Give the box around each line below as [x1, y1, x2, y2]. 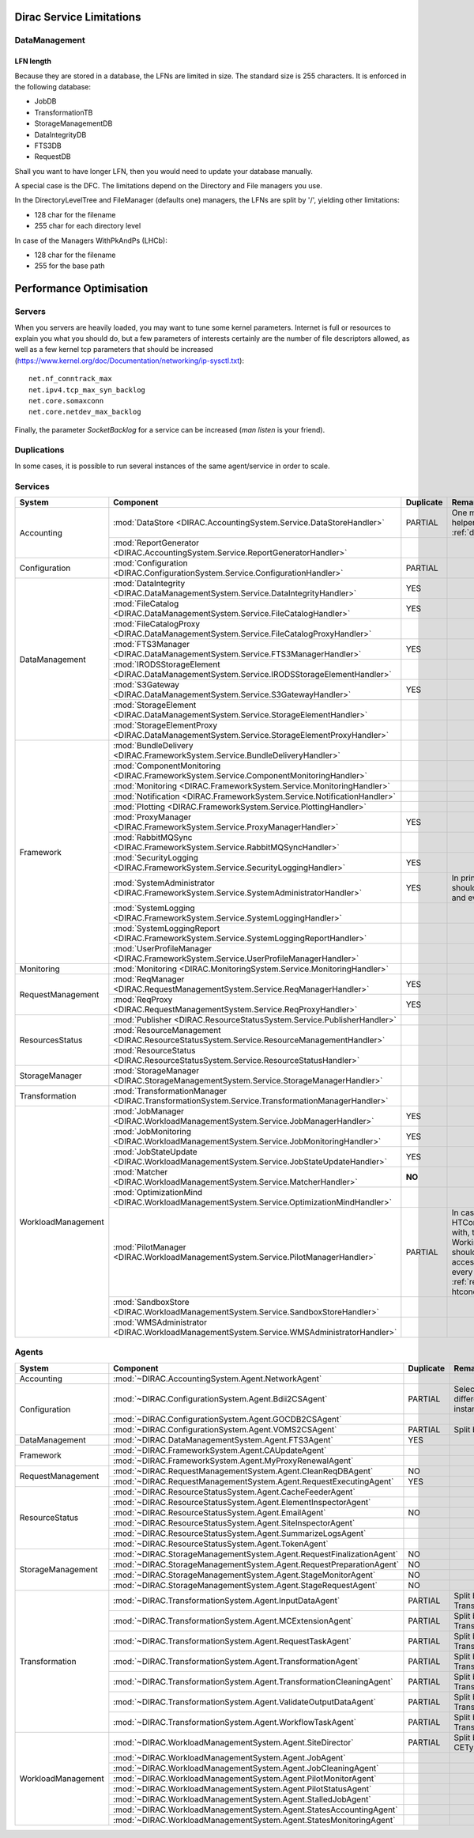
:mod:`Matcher [113, 1167, 168, 1178]
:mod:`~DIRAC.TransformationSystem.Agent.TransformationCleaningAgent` [113, 1676, 393, 1687]
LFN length [14, 56, 51, 66]
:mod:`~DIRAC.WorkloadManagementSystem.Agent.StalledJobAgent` [113, 1794, 371, 1805]
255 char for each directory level [34, 221, 141, 231]
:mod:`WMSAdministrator [113, 1317, 207, 1328]
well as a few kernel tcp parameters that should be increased [14, 345, 213, 354]
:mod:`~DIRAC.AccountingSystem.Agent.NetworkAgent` [113, 1373, 322, 1384]
